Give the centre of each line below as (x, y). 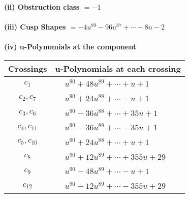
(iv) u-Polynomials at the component (70, 47)
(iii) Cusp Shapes (35, 27)
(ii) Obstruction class (42, 7)
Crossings (28, 68)
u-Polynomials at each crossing (118, 68)
